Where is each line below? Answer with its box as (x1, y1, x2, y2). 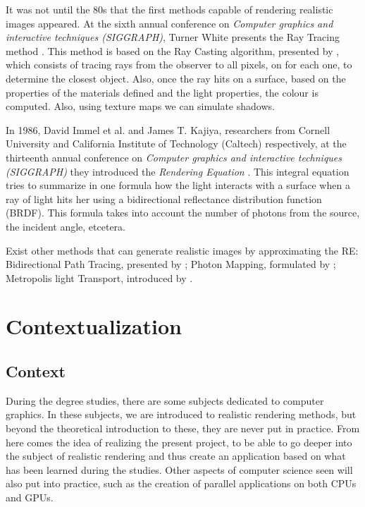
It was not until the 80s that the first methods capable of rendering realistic (6, 2, 333, 16)
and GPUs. (6, 490, 54, 505)
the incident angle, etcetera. (6, 219, 125, 233)
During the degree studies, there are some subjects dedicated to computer (6, 393, 324, 408)
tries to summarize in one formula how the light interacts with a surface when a (6, 178, 350, 193)
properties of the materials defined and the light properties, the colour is (6, 85, 318, 99)
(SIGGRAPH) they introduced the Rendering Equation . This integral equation (6, 164, 349, 178)
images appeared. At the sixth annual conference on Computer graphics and (6, 16, 333, 30)
